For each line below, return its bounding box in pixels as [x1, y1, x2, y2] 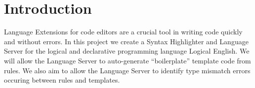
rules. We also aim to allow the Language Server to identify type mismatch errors [4, 65, 251, 75]
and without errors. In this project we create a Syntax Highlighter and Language [4, 36, 249, 46]
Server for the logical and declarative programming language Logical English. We [4, 46, 250, 56]
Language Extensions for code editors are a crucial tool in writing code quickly [4, 27, 243, 37]
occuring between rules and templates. [4, 75, 120, 85]
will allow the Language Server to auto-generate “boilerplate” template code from [4, 55, 251, 65]
